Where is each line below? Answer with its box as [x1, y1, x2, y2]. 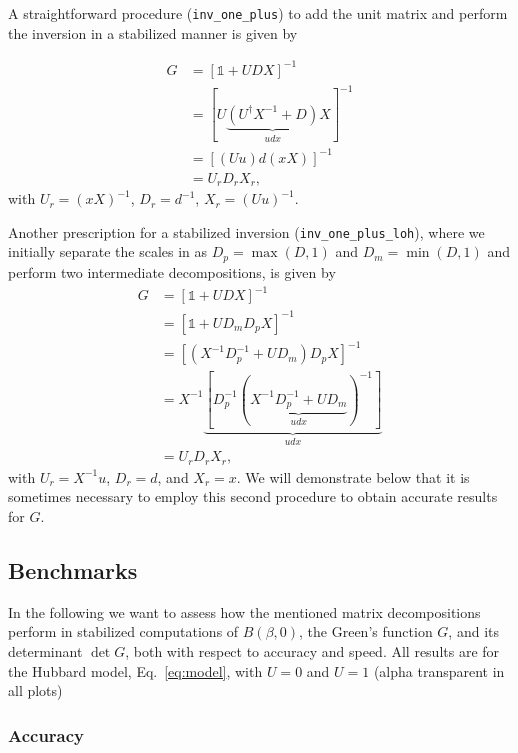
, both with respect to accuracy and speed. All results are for [125, 641, 500, 662]
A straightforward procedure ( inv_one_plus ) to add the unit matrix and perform [8, 3, 508, 23]
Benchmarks [8, 555, 138, 586]
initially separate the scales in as [8, 241, 208, 262]
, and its [448, 621, 499, 642]
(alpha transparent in [373, 660, 505, 681]
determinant [8, 641, 83, 662]
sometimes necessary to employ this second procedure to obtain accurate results [8, 486, 498, 507]
